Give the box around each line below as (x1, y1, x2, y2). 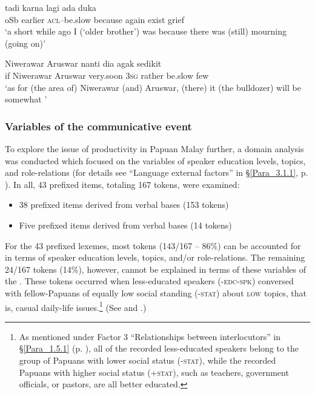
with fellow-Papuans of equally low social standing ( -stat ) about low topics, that (5, 286, 307, 299)
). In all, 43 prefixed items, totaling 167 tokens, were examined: (5, 178, 240, 190)
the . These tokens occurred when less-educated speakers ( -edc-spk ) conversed (5, 275, 294, 287)
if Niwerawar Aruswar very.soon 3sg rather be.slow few (5, 68, 209, 81)
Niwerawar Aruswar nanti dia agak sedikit (5, 57, 162, 70)
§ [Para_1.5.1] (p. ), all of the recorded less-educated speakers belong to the (19, 342, 299, 355)
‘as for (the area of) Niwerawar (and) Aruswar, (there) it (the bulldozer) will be (5, 81, 301, 93)
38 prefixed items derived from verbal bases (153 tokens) (19, 198, 229, 211)
